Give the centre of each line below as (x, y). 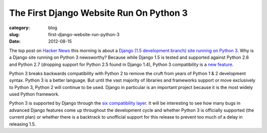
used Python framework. (34, 94)
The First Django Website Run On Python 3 (98, 13)
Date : (15, 42)
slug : (14, 34)
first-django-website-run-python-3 (84, 34)
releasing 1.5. (22, 124)
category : (20, 28)
